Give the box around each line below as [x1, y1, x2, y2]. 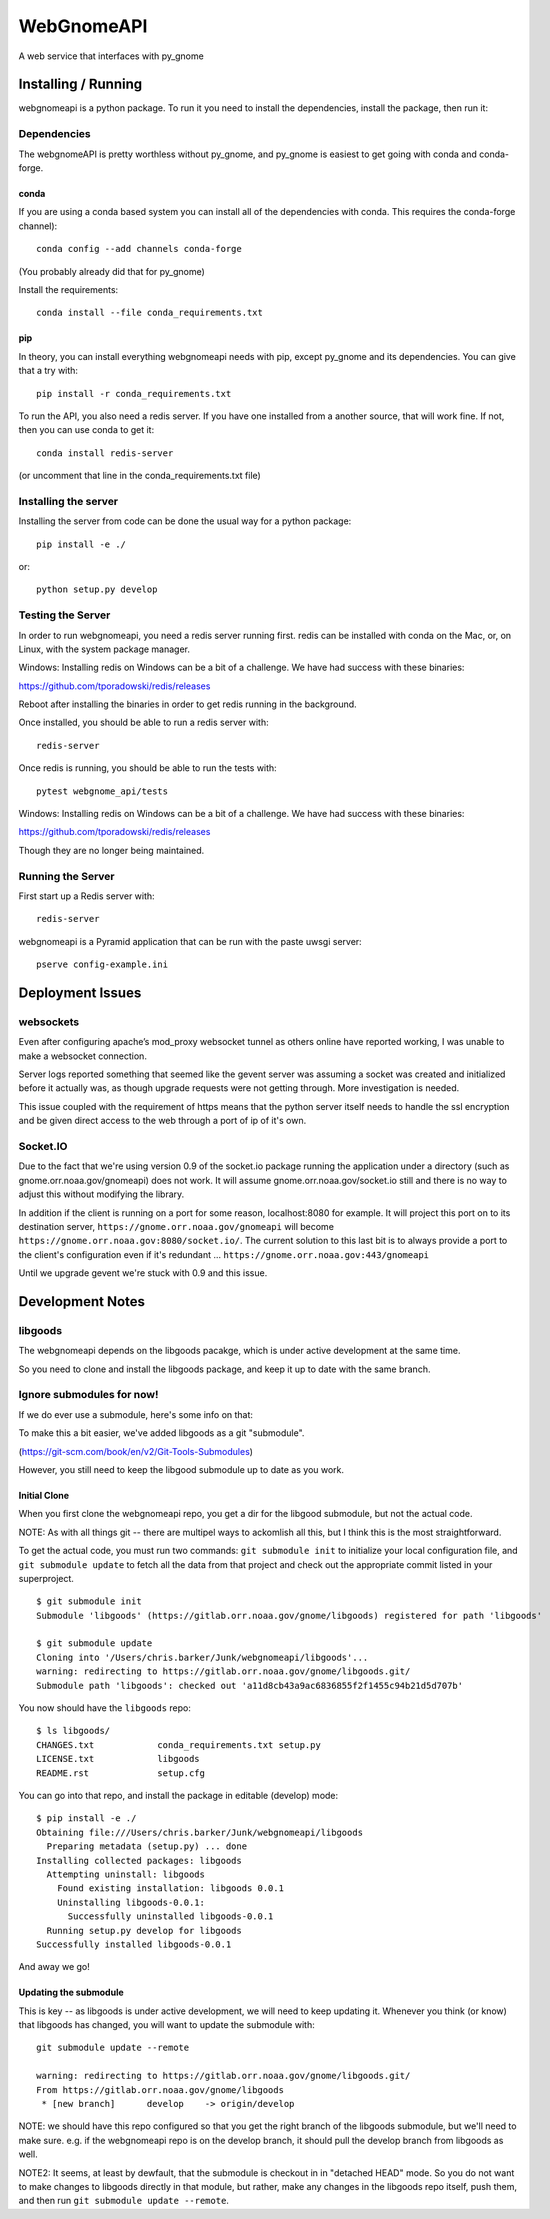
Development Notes [18, 1293, 145, 1310]
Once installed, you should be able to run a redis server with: [18, 716, 269, 729]
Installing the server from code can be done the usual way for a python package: [18, 515, 352, 527]
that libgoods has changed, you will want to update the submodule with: [18, 2019, 315, 2031]
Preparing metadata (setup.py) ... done [46, 1841, 248, 1852]
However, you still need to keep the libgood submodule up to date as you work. [18, 1463, 345, 1475]
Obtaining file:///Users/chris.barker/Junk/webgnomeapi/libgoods [36, 1826, 364, 1838]
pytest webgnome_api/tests [36, 785, 169, 797]
